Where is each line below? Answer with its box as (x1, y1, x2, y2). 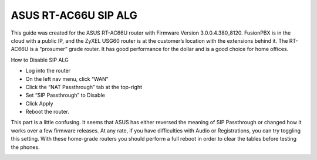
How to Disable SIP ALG (11, 56, 69, 63)
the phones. (11, 144, 41, 151)
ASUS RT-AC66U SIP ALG (11, 9, 137, 22)
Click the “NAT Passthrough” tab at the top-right (25, 83, 143, 90)
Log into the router (25, 67, 70, 74)
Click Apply (25, 100, 53, 107)
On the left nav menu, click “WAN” (25, 75, 109, 82)
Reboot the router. (25, 108, 70, 115)
